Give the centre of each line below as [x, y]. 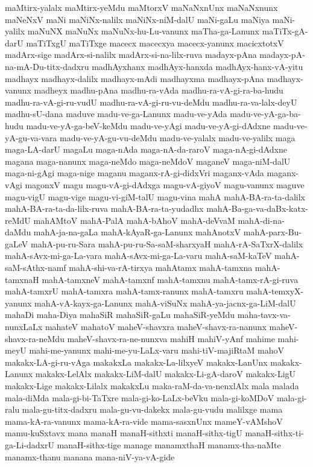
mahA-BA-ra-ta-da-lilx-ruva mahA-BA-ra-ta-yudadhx [104, 208]
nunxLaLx [24, 327]
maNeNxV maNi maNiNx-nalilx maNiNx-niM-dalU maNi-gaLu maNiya [137, 19]
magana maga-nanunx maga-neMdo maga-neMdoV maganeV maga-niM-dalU [148, 161]
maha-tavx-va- [264, 315]
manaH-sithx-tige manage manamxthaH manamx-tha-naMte [169, 444]
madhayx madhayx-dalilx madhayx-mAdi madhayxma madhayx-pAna [134, 78]
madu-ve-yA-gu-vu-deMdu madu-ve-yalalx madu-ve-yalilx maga [178, 137]
